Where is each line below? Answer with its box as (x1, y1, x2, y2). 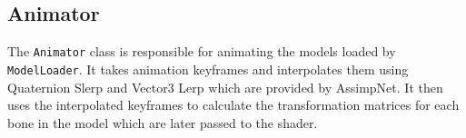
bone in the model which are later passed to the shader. (7, 113, 318, 132)
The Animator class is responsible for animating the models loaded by (7, 42, 396, 61)
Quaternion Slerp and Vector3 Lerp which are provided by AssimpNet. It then (7, 77, 443, 96)
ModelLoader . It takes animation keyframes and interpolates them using (7, 59, 409, 78)
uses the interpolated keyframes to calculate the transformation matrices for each (7, 95, 460, 114)
